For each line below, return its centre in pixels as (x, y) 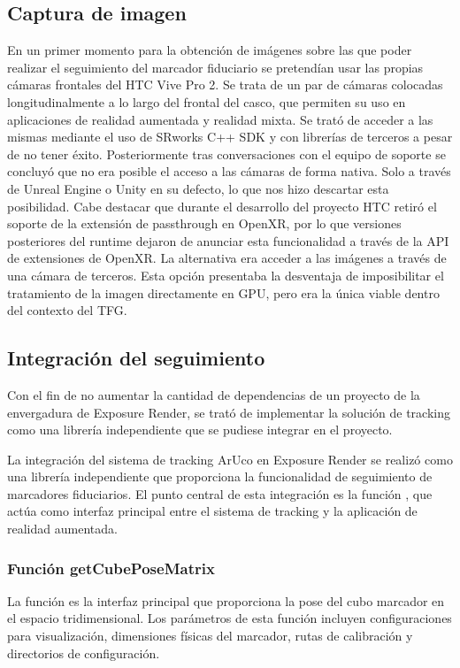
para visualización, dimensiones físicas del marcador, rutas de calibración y (210, 636)
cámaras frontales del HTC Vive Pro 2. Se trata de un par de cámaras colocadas (225, 84)
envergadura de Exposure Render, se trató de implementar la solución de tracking (229, 412)
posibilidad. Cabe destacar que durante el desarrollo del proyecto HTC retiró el (222, 206)
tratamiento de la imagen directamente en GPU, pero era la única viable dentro (223, 292)
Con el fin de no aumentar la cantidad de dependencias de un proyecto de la (214, 394)
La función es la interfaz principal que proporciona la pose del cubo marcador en (226, 600)
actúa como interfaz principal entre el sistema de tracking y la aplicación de (212, 511)
